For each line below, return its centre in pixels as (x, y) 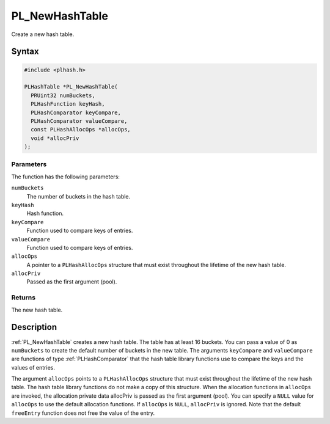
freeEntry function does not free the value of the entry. (83, 413)
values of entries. (33, 367)
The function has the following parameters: (66, 177)
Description (34, 327)
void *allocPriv (55, 138)
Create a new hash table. (43, 34)
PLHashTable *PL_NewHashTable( (71, 87)
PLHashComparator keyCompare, (76, 112)
